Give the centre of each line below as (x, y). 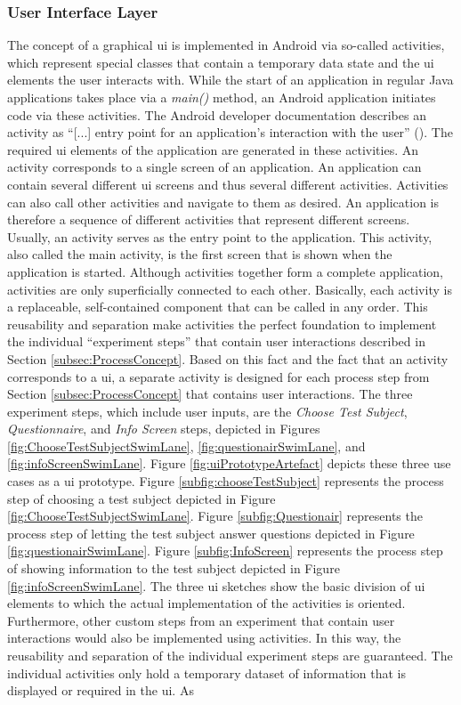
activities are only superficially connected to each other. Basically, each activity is (230, 289)
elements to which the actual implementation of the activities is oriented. (206, 603)
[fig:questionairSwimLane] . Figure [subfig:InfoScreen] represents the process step (225, 551)
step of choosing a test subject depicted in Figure (142, 498)
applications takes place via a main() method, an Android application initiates (222, 97)
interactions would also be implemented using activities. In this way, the (204, 638)
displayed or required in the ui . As (101, 690)
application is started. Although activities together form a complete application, (225, 271)
